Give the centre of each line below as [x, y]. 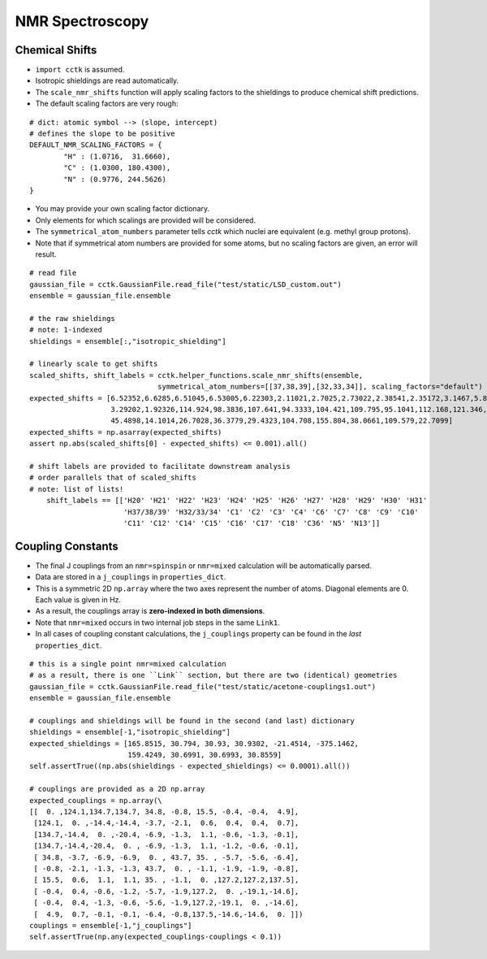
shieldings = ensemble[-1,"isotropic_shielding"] [130, 732]
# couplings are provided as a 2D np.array [117, 789]
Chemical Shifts [56, 50]
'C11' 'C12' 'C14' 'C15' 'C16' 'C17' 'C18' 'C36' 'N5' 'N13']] [252, 523]
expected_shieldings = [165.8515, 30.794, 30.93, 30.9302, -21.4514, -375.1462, [194, 743]
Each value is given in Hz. [78, 599]
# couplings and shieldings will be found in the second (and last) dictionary [192, 720]
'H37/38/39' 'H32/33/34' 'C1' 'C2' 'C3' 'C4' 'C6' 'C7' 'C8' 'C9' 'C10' [271, 512]
